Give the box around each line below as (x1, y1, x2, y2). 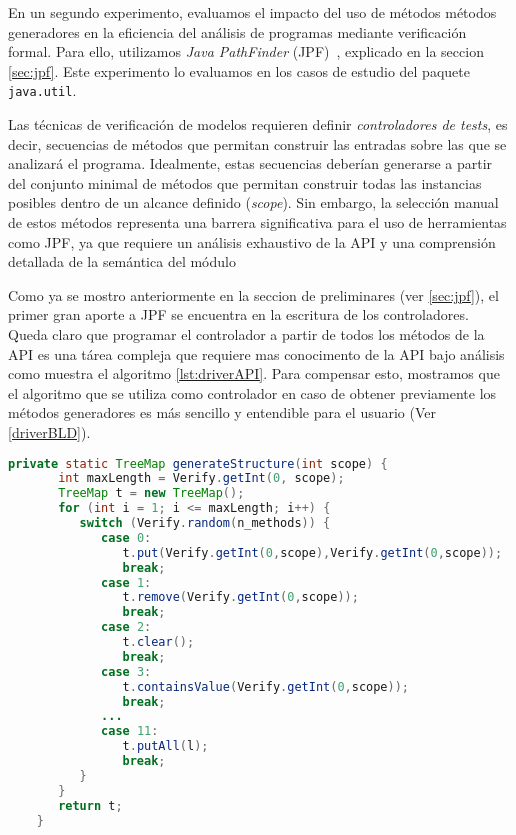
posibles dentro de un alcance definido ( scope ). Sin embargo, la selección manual (8, 192, 499, 213)
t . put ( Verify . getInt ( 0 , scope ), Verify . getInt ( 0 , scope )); (122, 545, 503, 560)
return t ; (58, 798, 123, 813)
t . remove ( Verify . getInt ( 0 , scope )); (122, 590, 359, 605)
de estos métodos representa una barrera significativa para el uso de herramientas (8, 212, 507, 232)
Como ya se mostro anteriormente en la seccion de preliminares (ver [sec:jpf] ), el (8, 284, 499, 305)
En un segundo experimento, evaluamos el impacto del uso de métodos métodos (8, 2, 497, 22)
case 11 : (101, 724, 159, 739)
